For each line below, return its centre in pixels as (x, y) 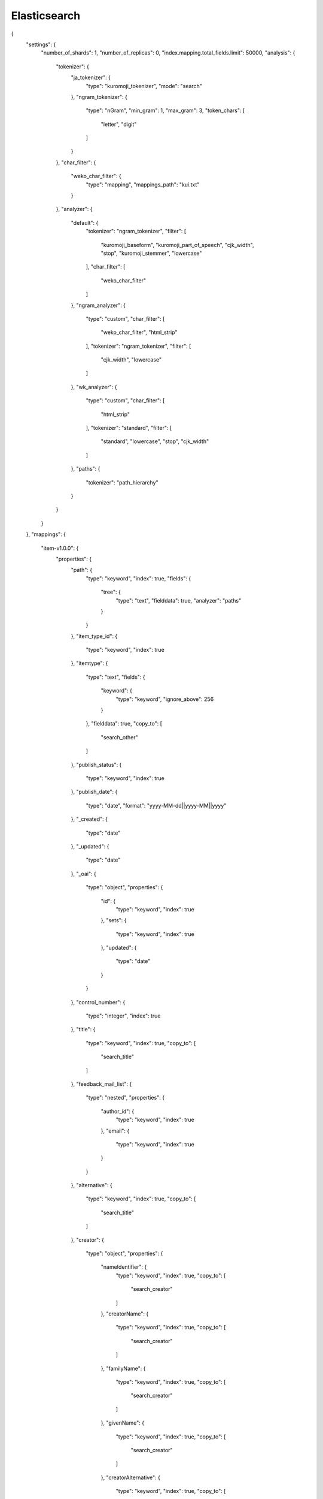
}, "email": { (115, 1131)
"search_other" (119, 737)
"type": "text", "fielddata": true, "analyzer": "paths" (179, 600)
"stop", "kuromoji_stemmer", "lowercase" (151, 253)
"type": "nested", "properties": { (125, 1098)
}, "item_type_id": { (94, 636)
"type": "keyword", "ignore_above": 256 (165, 699)
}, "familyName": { (123, 1368)
